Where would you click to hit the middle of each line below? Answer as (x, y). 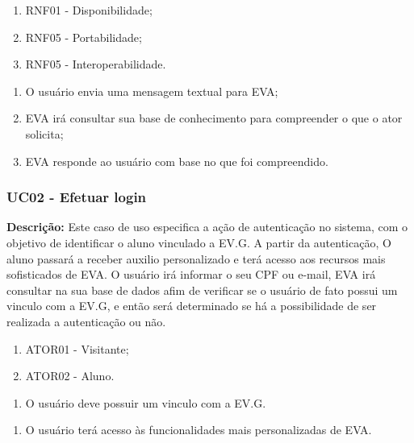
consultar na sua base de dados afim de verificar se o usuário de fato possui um (202, 290)
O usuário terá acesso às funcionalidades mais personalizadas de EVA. (199, 430)
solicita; (44, 133)
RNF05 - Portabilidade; (84, 37)
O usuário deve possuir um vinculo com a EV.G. (146, 402)
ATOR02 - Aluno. (70, 376)
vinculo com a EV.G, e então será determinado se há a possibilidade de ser (192, 306)
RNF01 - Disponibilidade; (89, 10)
